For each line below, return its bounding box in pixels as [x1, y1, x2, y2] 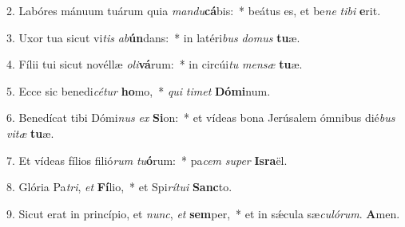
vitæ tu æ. [6, 124, 54, 141]
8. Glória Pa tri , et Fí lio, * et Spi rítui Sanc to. [6, 178, 232, 195]
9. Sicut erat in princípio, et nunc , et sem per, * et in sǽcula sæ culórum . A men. [6, 205, 400, 221]
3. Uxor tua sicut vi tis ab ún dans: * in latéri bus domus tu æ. [6, 29, 300, 45]
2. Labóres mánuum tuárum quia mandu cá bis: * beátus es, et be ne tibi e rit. [6, 2, 381, 18]
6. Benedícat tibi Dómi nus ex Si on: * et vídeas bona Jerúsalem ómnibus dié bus [6, 109, 395, 126]
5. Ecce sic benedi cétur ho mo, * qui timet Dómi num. [6, 82, 271, 99]
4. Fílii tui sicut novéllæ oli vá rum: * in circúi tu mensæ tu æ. [6, 56, 303, 72]
